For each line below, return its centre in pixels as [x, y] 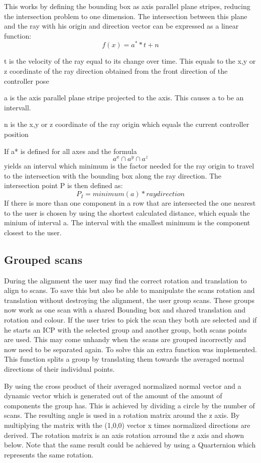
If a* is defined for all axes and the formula [71, 151]
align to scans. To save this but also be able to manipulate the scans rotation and [129, 290]
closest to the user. [33, 232]
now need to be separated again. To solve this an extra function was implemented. [130, 349]
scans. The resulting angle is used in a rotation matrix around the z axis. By [122, 415]
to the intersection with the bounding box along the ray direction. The [113, 175]
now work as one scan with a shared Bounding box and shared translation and [125, 310]
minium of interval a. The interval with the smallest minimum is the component [127, 222]
